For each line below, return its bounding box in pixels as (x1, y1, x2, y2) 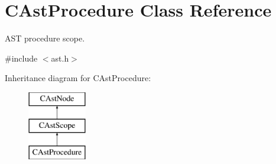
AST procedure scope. (5, 32, 85, 44)
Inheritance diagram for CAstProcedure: (5, 72, 151, 84)
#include (5, 52, 38, 64)
